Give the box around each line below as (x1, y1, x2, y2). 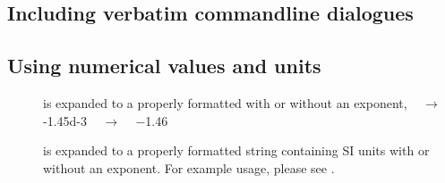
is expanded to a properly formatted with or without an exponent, (43, 93, 407, 112)
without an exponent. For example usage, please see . (43, 158, 335, 177)
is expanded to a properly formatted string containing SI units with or (43, 141, 430, 160)
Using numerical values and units (7, 52, 321, 79)
